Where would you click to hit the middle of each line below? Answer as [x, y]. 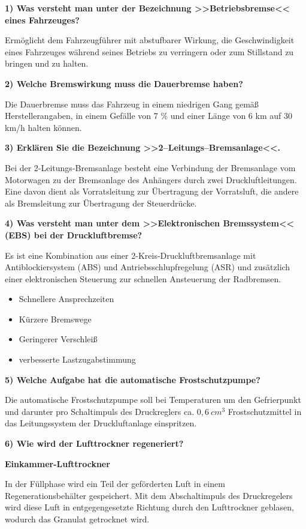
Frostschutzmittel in [265, 411]
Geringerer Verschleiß [58, 339]
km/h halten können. [43, 127]
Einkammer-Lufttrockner [57, 463]
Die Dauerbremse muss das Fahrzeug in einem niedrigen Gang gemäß [132, 104]
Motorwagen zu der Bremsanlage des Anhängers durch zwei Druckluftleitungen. [151, 179]
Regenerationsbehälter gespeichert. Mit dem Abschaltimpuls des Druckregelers [149, 495]
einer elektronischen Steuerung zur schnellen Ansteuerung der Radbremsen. [143, 278]
